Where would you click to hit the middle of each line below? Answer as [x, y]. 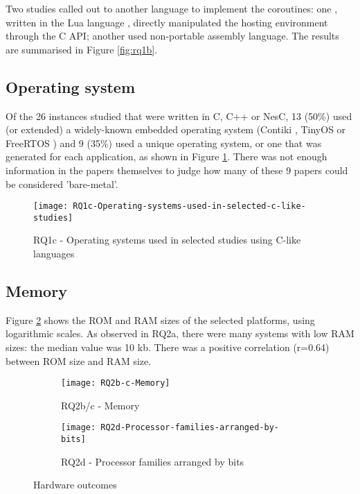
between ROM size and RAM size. [79, 360]
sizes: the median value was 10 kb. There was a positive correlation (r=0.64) [168, 347]
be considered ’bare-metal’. [62, 184]
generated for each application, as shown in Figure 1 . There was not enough [166, 156]
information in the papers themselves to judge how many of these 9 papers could [177, 170]
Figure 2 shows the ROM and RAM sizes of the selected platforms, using [160, 320]
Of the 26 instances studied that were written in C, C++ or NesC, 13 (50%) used [179, 116]
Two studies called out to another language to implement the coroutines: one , [172, 8]
